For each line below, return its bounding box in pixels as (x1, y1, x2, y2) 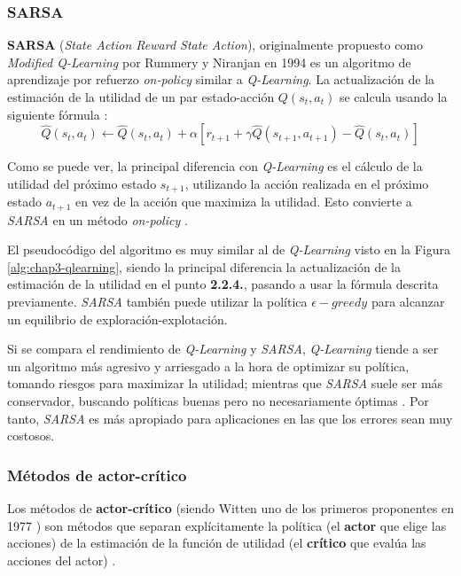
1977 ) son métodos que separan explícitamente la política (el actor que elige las (7, 516, 447, 534)
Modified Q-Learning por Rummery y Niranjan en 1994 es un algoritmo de (7, 52, 411, 71)
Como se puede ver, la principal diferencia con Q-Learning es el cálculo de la (7, 157, 423, 175)
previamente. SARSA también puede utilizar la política (7, 292, 308, 311)
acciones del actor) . (7, 550, 116, 569)
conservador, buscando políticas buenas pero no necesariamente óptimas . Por (7, 392, 429, 410)
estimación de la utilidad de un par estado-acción (7, 88, 275, 105)
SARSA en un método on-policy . (7, 210, 188, 229)
